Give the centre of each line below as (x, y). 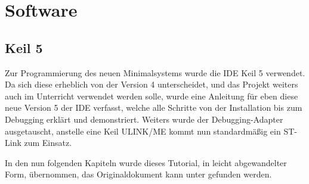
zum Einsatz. (48, 143)
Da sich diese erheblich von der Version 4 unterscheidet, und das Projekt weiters (152, 84)
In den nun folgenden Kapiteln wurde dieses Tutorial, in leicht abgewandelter (146, 162)
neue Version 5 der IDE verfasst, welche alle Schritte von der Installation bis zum (154, 107)
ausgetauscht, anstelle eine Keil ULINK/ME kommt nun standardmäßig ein (143, 131)
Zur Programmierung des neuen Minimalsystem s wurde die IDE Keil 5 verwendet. (155, 72)
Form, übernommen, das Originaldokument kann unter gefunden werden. (138, 174)
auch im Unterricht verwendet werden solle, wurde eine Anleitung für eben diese (152, 96)
